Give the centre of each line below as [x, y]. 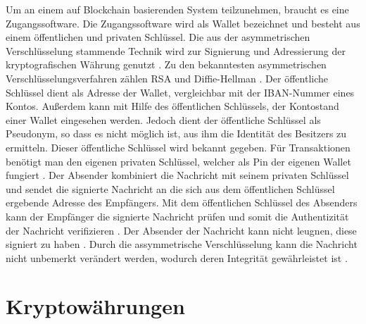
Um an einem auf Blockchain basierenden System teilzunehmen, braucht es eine [177, 9]
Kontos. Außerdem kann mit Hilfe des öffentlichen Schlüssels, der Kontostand [172, 106]
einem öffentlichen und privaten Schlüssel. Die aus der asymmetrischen [158, 37]
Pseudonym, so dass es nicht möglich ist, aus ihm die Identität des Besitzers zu [176, 133]
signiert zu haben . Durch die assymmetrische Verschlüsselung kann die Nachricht [182, 244]
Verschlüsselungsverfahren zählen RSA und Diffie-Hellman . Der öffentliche [167, 78]
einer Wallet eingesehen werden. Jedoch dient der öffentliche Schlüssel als [163, 119]
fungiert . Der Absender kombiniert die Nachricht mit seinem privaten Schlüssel [177, 175]
